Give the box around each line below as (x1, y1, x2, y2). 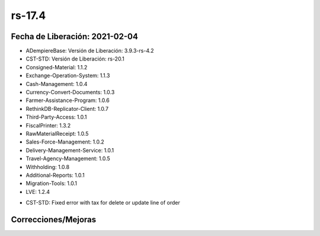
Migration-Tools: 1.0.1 (25, 180, 77, 187)
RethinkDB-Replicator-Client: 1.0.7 (25, 105, 109, 112)
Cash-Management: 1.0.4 (25, 80, 88, 87)
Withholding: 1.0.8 (25, 163, 70, 170)
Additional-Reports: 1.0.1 (25, 171, 85, 178)
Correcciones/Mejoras (11, 214, 97, 225)
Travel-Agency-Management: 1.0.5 (25, 155, 111, 162)
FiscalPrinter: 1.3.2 (25, 122, 71, 129)
